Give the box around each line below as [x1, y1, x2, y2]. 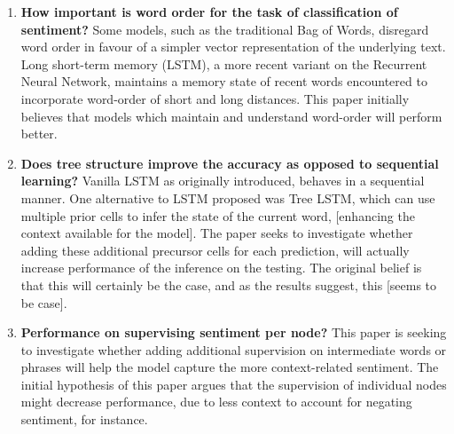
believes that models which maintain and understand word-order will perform [20, 107, 442, 125]
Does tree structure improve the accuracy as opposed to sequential [20, 154, 439, 172]
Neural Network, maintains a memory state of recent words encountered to [20, 72, 427, 91]
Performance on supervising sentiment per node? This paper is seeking [20, 323, 447, 342]
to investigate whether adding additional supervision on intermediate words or [20, 340, 447, 359]
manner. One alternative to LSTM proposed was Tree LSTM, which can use [20, 188, 435, 207]
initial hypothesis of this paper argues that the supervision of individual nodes [20, 375, 447, 393]
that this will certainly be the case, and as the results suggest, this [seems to [20, 275, 437, 294]
